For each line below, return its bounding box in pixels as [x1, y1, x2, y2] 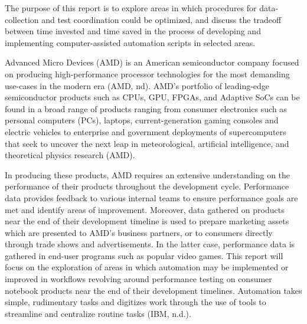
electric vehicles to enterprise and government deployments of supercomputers [5, 125, 286, 138]
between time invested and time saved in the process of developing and [5, 25, 261, 37]
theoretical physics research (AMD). [5, 149, 135, 161]
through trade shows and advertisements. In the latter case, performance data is [5, 238, 295, 250]
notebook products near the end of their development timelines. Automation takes [5, 284, 302, 296]
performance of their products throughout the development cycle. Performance [5, 180, 289, 192]
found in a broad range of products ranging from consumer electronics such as [5, 102, 287, 114]
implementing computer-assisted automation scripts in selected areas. [5, 36, 256, 48]
